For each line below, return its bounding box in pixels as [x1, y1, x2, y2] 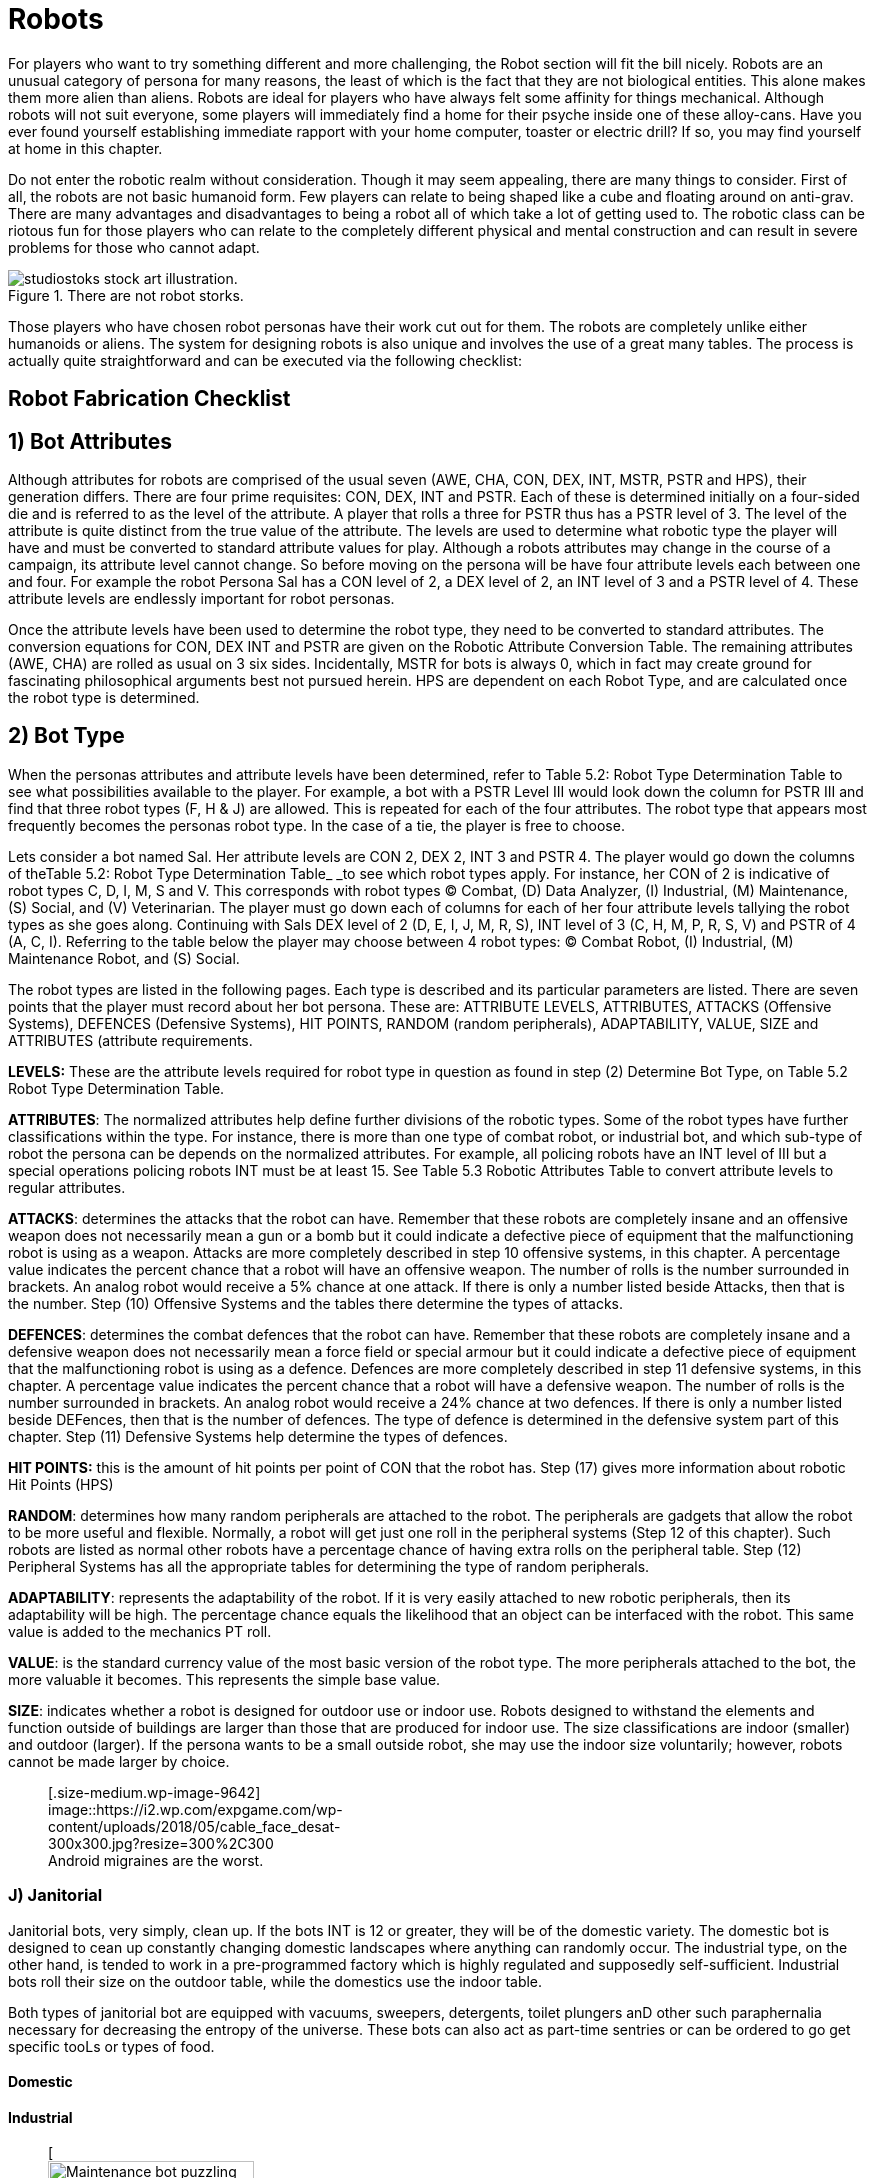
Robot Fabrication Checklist [8, 386, 291, 412]
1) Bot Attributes [8, 428, 173, 454]
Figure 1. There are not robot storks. [8, 286, 244, 304]
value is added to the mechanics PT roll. [8, 1622, 272, 1640]
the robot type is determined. [8, 689, 200, 707]
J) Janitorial [8, 1885, 103, 1906]
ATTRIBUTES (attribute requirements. [8, 1031, 253, 1049]
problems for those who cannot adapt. [8, 238, 260, 256]
